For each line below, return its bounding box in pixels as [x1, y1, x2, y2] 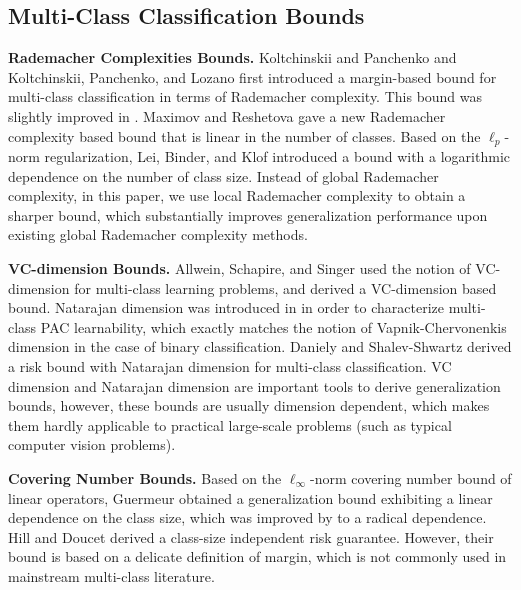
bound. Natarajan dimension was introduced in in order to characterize [8, 297, 444, 318]
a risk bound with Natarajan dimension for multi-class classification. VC [8, 355, 452, 376]
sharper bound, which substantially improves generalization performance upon [8, 204, 488, 225]
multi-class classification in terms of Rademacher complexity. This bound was [8, 86, 483, 107]
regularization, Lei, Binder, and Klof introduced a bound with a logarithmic [44, 146, 510, 167]
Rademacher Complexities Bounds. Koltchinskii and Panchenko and [8, 47, 457, 68]
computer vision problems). [8, 434, 176, 455]
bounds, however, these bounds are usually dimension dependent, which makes [8, 395, 490, 416]
